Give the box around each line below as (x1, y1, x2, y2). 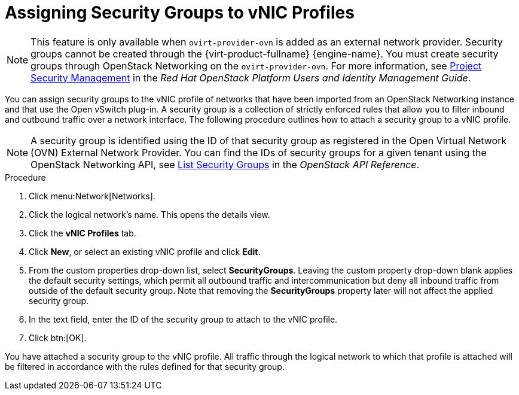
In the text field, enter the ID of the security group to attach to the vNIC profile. (29, 314, 338, 324)
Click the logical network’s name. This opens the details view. (29, 209, 270, 220)
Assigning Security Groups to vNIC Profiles (5, 2, 355, 23)
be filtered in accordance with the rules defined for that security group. (5, 361, 285, 372)
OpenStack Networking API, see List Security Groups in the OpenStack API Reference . (30, 158, 420, 171)
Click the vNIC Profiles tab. (29, 227, 136, 238)
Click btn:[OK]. (29, 332, 87, 343)
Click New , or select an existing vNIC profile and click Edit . (29, 246, 261, 257)
